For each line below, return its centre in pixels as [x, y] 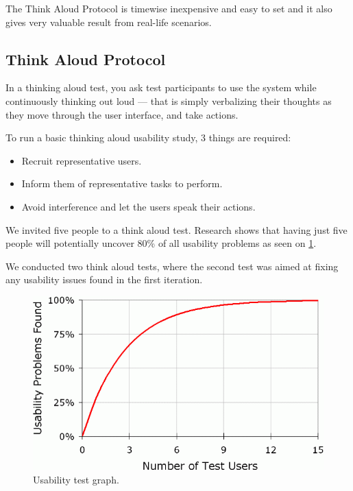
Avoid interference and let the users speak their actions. [138, 206]
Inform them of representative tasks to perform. [122, 183]
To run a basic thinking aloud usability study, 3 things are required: [148, 137]
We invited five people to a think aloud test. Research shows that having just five [176, 229]
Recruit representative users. [82, 160]
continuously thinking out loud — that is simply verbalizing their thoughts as [169, 100]
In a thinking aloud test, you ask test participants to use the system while [161, 87]
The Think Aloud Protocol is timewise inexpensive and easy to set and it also [169, 8]
